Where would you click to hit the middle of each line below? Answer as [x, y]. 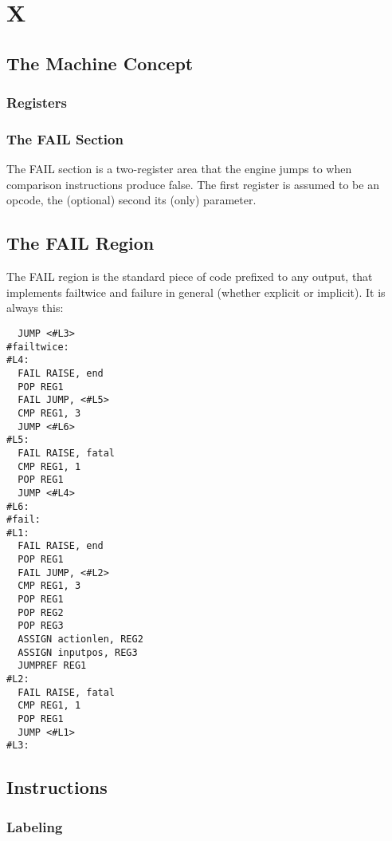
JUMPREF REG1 [52, 666]
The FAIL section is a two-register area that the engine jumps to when [179, 169]
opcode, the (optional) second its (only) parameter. [131, 200]
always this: [35, 308]
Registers [37, 103]
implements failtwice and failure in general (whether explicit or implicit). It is [196, 292]
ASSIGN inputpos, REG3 [78, 652]
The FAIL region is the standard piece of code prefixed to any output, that [190, 276]
